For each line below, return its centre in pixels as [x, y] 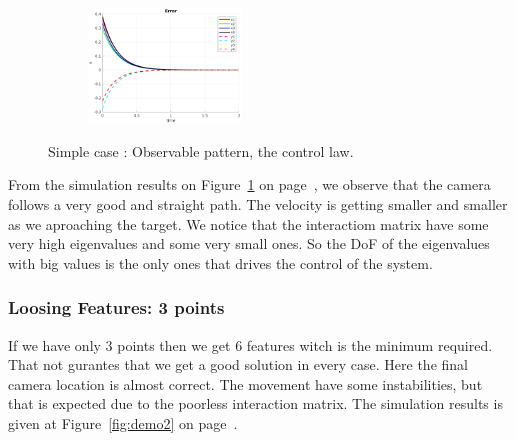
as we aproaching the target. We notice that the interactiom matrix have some [248, 223]
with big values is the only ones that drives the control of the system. [220, 262]
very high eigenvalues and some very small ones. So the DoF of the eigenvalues [249, 243]
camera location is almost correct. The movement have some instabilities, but [245, 383]
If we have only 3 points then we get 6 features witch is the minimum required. [250, 344]
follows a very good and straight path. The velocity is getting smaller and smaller [258, 203]
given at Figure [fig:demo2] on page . [123, 422]
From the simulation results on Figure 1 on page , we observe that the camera [249, 184]
